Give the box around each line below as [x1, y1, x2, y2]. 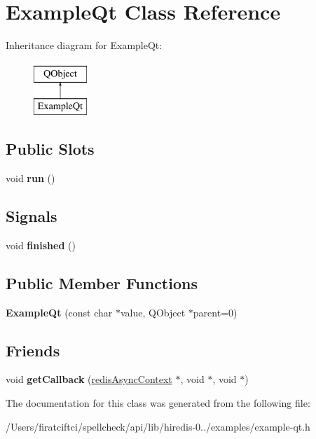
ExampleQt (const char [6, 305, 113, 319]
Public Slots [6, 138, 95, 160]
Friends [6, 339, 60, 361]
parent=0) [193, 305, 238, 319]
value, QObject [120, 305, 186, 319]
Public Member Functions [6, 272, 198, 293]
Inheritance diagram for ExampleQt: [6, 38, 163, 53]
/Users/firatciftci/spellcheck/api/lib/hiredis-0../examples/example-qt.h [6, 419, 310, 433]
